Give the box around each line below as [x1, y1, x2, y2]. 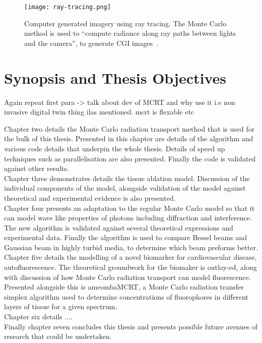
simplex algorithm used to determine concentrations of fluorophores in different [4, 291, 248, 302]
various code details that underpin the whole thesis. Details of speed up [4, 143, 225, 153]
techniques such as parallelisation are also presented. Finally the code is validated [4, 153, 256, 163]
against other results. [4, 163, 69, 174]
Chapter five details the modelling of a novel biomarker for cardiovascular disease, [4, 252, 257, 262]
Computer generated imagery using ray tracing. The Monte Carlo [24, 18, 227, 28]
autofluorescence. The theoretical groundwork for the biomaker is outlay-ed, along [4, 262, 257, 272]
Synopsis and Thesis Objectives [4, 67, 227, 88]
